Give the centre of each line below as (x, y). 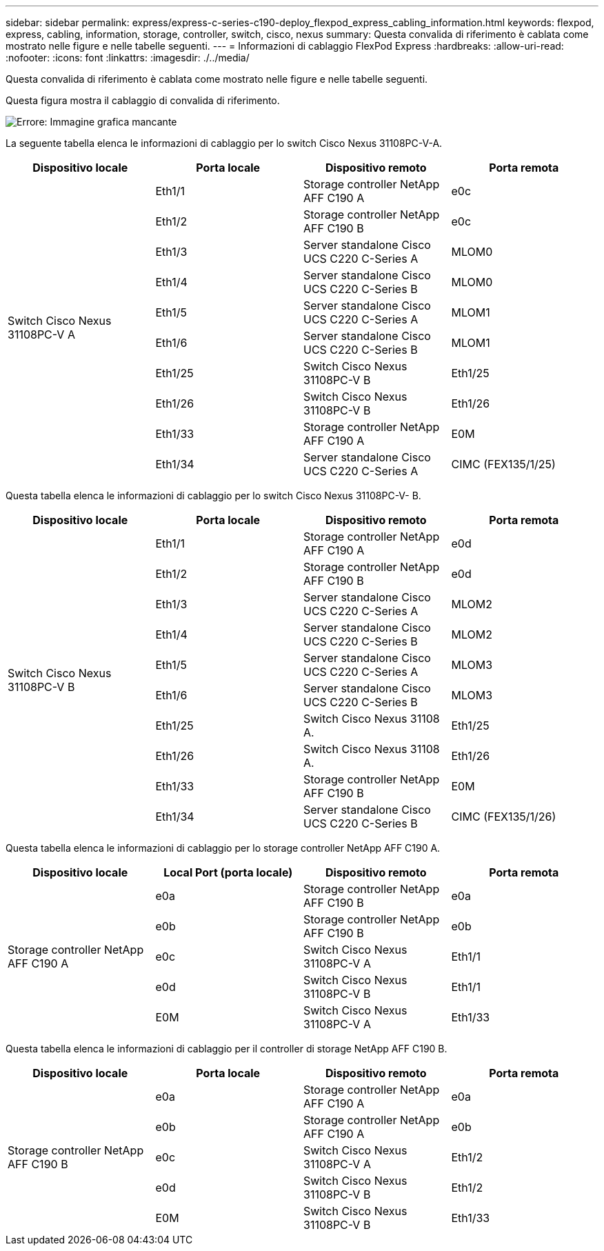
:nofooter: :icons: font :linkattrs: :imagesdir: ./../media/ (128, 58)
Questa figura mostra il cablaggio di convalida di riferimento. (143, 100)
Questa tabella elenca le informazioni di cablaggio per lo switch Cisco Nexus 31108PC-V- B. (213, 496)
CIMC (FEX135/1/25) (503, 464)
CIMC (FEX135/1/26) (504, 817)
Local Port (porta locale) (228, 872)
